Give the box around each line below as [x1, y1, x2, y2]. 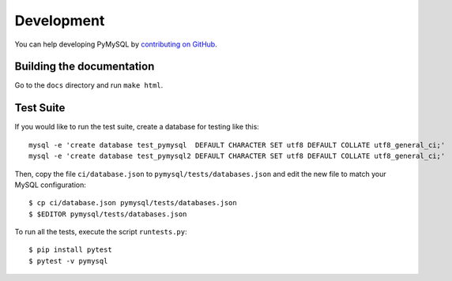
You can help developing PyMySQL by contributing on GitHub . [14, 39, 217, 49]
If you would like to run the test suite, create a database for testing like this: [14, 122, 260, 132]
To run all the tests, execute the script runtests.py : [14, 227, 187, 237]
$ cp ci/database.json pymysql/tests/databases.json [28, 198, 237, 208]
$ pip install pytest [28, 245, 112, 254]
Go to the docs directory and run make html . [14, 81, 164, 90]
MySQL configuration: [14, 180, 87, 189]
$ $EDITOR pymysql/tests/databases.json [28, 209, 187, 219]
